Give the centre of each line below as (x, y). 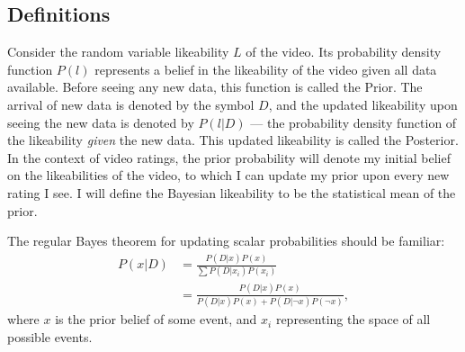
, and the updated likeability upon (363, 104)
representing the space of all (353, 319)
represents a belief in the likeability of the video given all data (266, 69)
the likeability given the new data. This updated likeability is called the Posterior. (233, 140)
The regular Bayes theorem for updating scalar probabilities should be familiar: (226, 241)
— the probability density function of (353, 122)
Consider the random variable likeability (118, 52)
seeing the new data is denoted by (101, 122)
